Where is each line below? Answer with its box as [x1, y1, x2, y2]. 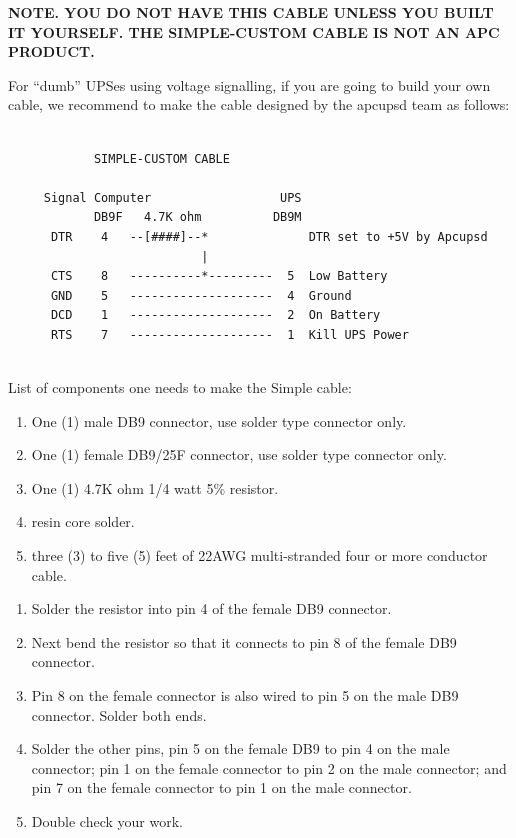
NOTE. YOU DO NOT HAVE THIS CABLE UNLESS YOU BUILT [8, 2, 494, 22]
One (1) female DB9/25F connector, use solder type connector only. [31, 444, 447, 465]
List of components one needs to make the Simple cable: [8, 377, 352, 398]
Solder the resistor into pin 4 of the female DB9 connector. [31, 598, 392, 619]
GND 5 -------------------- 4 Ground [50, 288, 352, 303]
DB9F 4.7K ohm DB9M [93, 210, 302, 225]
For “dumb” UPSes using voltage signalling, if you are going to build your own [8, 74, 491, 95]
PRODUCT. [8, 41, 95, 62]
